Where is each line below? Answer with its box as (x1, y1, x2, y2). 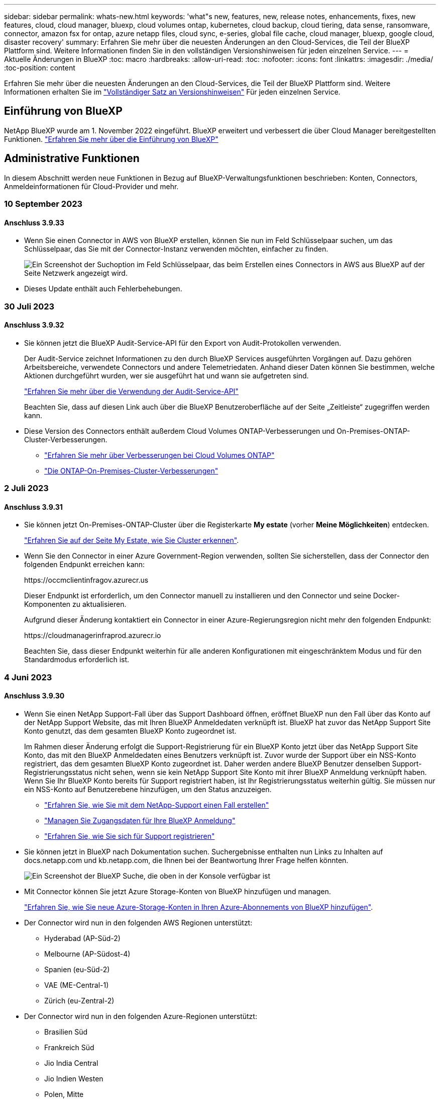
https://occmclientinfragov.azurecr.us (24, 576, 149, 585)
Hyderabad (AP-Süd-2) (44, 934, 121, 943)
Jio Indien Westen (44, 1074, 103, 1083)
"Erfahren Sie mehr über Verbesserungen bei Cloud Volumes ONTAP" (44, 450, 275, 459)
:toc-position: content (4, 63, 75, 72)
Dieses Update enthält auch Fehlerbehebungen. (24, 284, 182, 293)
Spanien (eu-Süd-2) (44, 965, 110, 974)
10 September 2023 (4, 199, 83, 209)
